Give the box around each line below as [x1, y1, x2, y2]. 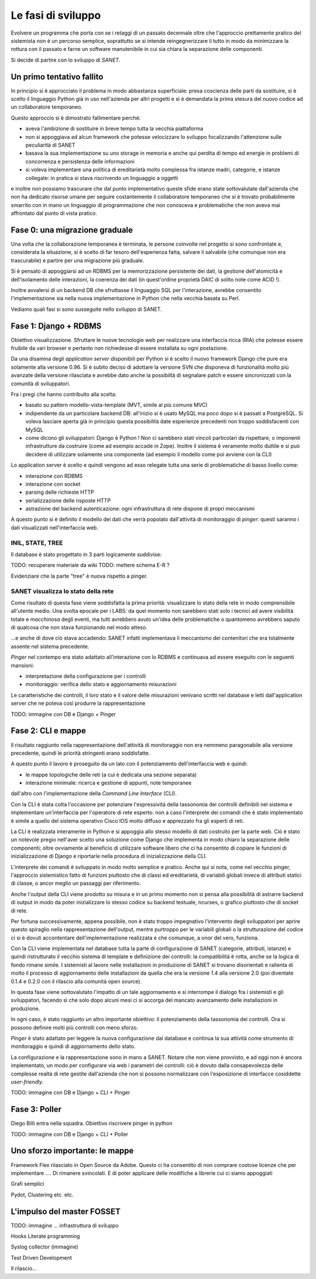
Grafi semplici [11, 1180, 44, 1188]
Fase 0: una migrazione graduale [11, 225, 133, 235]
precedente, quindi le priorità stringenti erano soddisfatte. [11, 749, 150, 756]
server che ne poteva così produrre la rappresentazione [11, 700, 146, 707]
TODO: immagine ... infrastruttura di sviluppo [11, 1222, 119, 1229]
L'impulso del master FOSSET [11, 1206, 121, 1216]
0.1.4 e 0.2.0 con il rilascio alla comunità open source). [11, 978, 142, 985]
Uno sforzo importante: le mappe [11, 1146, 134, 1156]
